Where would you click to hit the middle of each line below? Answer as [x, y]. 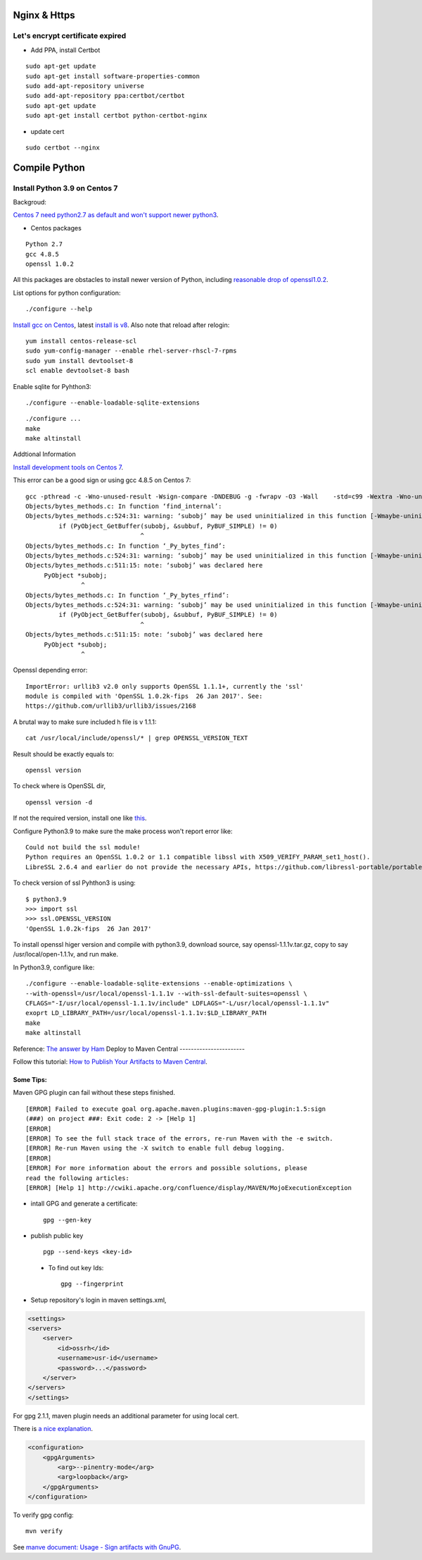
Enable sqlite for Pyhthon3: [52, 386]
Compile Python [49, 167]
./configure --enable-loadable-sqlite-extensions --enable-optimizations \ [159, 984]
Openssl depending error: [50, 670]
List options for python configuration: [67, 293]
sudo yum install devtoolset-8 [79, 361]
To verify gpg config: [43, 1515]
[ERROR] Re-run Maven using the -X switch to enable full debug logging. [155, 1148]
